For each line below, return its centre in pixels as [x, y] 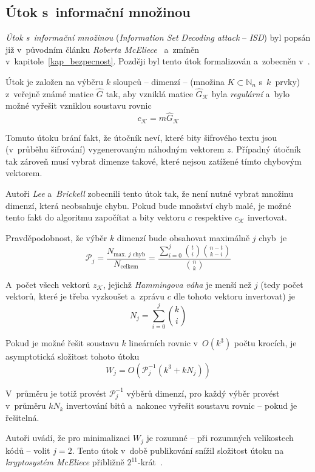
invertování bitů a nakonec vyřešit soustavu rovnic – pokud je [182, 405]
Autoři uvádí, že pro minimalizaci [68, 438]
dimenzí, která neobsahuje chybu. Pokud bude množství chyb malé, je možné [148, 205]
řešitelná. [22, 417]
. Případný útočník [266, 149]
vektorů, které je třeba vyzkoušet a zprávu [85, 296]
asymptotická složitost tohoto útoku [73, 356]
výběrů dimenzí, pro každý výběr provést [203, 393]
